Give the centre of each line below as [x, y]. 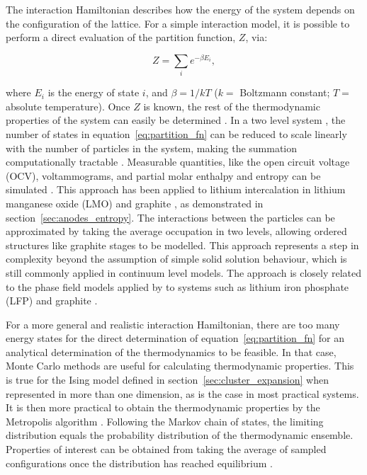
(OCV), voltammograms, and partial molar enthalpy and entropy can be [163, 175]
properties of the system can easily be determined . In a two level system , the [176, 120]
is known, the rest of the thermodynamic [232, 106]
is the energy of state [94, 92]
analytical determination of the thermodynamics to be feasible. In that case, [171, 351]
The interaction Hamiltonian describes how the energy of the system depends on [180, 9]
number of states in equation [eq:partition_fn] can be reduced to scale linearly [176, 133]
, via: [256, 37]
